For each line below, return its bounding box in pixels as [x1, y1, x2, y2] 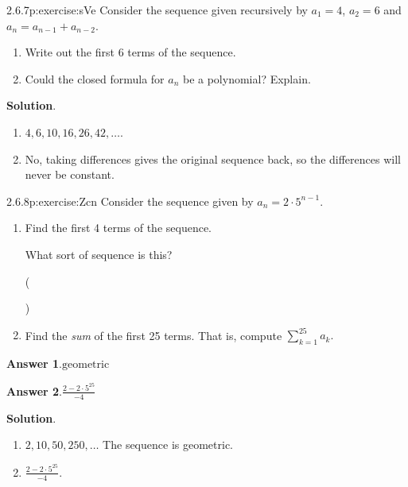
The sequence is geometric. [103, 436, 233, 453]
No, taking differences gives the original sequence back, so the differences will [25, 150, 401, 167]
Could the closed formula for [25, 70, 165, 87]
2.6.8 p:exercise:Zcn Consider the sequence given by [6, 192, 254, 209]
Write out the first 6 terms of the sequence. [25, 44, 236, 60]
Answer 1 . [6, 355, 62, 372]
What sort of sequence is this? [25, 245, 173, 262]
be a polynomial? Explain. [182, 70, 311, 87]
